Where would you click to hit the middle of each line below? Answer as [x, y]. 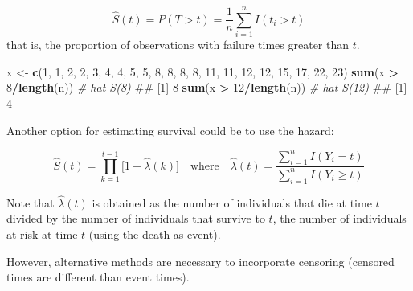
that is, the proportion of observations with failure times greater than [178, 45]
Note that [31, 202]
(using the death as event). [155, 234]
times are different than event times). [98, 277]
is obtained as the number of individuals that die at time [232, 202]
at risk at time [42, 234]
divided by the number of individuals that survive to [136, 218]
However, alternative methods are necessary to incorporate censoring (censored [200, 261]
